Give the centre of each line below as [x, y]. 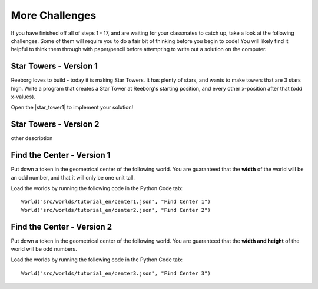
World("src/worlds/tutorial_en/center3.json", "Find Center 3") [116, 273]
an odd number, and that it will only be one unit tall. [73, 177]
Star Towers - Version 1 [54, 66]
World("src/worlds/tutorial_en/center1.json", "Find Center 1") [116, 202]
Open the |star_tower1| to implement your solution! [72, 107]
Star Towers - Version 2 [55, 124]
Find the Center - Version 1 [61, 155]
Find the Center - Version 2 [62, 227]
